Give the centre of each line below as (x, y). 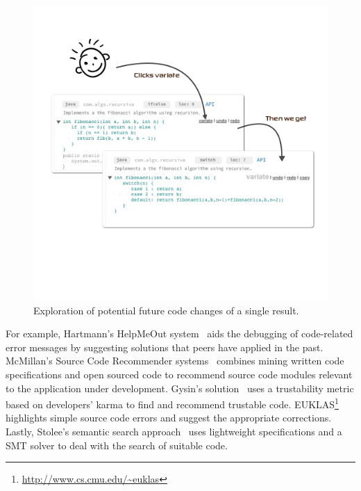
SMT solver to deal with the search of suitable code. (117, 445)
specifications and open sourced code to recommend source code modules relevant (179, 374)
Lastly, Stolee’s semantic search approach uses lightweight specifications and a (174, 431)
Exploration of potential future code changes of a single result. (166, 310)
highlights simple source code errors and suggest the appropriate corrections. (169, 418)
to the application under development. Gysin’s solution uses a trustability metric (180, 388)
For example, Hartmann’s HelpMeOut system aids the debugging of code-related (179, 333)
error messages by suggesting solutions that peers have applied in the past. (165, 347)
